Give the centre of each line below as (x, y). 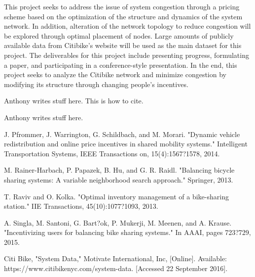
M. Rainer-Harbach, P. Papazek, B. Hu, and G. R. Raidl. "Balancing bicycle (119, 170)
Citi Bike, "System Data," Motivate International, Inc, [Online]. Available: (116, 258)
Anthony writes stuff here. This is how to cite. (74, 101)
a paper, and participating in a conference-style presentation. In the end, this (121, 65)
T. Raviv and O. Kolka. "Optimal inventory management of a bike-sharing (116, 196)
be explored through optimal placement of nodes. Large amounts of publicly (119, 35)
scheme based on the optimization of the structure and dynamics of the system (123, 16)
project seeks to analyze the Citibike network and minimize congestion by (115, 74)
